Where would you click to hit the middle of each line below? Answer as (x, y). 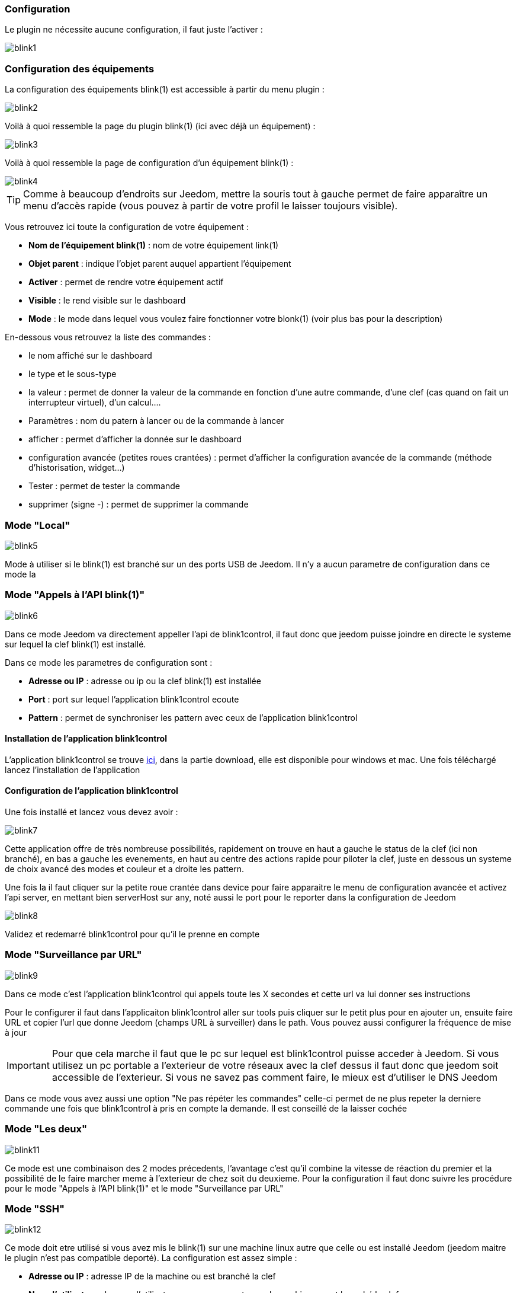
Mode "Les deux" (46, 1129)
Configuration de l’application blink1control (91, 791)
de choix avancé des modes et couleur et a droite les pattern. (125, 869)
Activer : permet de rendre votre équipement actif (126, 282)
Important (28, 1065)
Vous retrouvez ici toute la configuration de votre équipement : (127, 227)
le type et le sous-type (73, 374)
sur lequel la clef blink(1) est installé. (76, 644)
